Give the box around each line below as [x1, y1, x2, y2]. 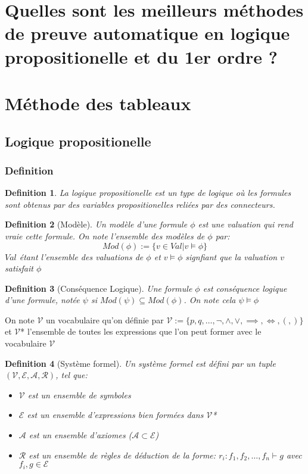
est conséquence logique [203, 282, 287, 294]
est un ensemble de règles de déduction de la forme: [29, 448, 216, 461]
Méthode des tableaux [5, 91, 191, 115]
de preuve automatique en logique [5, 21, 290, 45]
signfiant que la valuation [185, 250, 278, 263]
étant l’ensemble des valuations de [19, 250, 144, 263]
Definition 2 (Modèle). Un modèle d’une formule [5, 218, 188, 230]
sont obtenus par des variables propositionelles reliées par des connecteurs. [5, 198, 275, 210]
